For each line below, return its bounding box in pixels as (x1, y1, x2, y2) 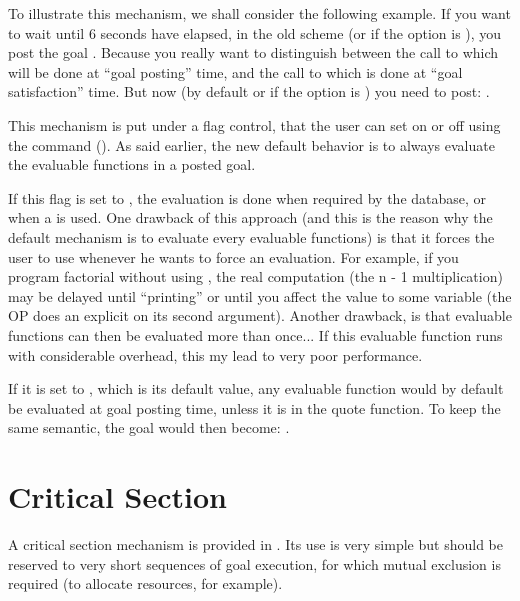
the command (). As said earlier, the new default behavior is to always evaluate (8, 134, 495, 155)
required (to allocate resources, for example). (8, 573, 283, 594)
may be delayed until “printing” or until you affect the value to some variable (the (8, 285, 512, 306)
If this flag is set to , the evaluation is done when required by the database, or (8, 187, 487, 208)
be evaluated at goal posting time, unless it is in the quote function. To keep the (8, 397, 501, 418)
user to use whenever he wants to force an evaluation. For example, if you (8, 246, 459, 267)
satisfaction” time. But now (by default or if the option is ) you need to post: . (8, 81, 490, 102)
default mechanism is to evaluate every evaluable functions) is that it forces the (8, 226, 495, 247)
